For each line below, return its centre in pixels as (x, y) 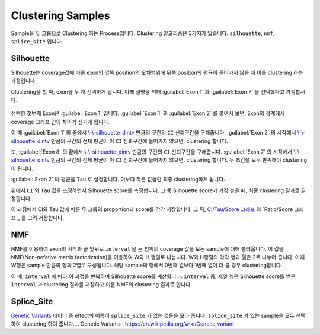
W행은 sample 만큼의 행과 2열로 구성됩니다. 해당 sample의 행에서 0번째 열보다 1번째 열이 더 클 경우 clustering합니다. (147, 265)
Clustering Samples (60, 15)
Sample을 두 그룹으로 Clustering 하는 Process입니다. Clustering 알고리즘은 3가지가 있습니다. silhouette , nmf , (143, 33)
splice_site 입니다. (37, 41)
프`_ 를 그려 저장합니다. (38, 218)
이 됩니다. (22, 168)
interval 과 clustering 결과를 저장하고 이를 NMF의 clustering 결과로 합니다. (101, 285)
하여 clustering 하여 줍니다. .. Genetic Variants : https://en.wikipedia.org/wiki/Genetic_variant (122, 324)
